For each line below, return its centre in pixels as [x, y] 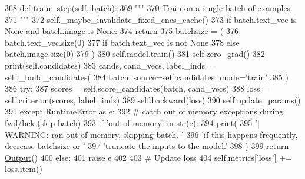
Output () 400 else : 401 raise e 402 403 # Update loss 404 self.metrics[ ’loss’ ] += [148, 157]
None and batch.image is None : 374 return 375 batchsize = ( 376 [122, 31]
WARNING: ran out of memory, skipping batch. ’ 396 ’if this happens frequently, [151, 134]
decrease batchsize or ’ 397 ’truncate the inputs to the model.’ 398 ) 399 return [147, 146]
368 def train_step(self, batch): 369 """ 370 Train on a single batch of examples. [149, 8]
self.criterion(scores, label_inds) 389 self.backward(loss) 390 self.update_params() [153, 99]
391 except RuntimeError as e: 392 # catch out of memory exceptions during [144, 111]
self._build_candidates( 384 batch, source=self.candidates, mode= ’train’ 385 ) [147, 77]
